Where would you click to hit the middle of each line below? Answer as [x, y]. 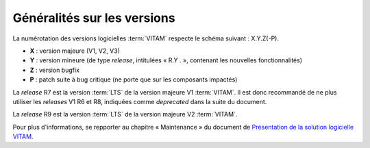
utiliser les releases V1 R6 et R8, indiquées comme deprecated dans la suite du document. [140, 101]
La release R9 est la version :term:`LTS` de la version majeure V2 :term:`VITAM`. [125, 114]
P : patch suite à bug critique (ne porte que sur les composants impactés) [134, 79]
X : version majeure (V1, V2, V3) [75, 51]
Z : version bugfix [55, 70]
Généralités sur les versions [94, 18]
